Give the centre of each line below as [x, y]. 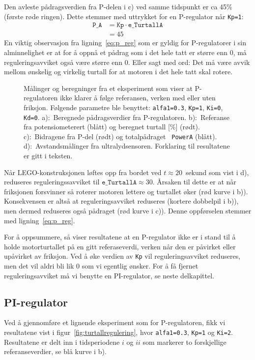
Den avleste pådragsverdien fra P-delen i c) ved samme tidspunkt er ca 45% [118, 6]
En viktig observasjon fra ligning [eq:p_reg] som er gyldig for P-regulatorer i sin [125, 43]
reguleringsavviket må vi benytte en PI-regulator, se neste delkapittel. [109, 275]
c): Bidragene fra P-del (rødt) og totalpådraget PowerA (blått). [120, 136]
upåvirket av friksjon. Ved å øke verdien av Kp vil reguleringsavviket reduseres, [122, 256]
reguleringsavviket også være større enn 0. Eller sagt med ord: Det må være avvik [127, 62]
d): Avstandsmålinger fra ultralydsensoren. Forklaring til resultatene [127, 146]
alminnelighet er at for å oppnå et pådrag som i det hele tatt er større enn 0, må [125, 52]
